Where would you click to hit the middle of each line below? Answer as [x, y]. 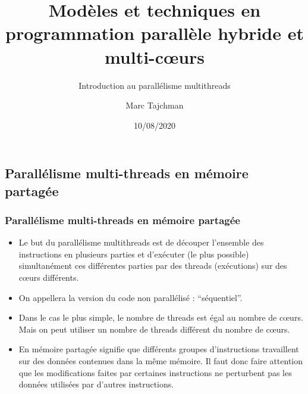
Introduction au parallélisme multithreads [155, 85]
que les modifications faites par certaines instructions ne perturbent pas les [155, 372]
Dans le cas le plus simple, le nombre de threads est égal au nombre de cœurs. [161, 317]
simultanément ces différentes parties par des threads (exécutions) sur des [153, 266]
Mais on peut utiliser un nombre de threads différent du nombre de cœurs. [154, 329]
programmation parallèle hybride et [155, 33]
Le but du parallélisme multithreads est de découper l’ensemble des [141, 242]
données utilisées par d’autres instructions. [96, 384]
